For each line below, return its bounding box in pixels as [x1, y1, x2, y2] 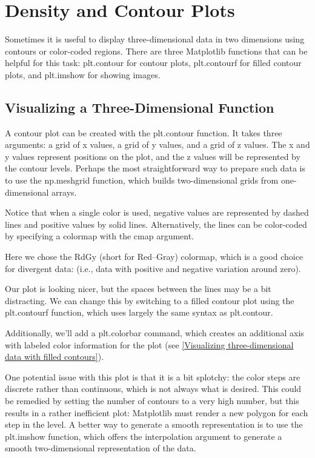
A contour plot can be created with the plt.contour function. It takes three [5, 126, 282, 139]
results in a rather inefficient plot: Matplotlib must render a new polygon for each [5, 406, 308, 419]
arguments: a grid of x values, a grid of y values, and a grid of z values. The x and [5, 138, 310, 151]
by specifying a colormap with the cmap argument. [5, 230, 194, 242]
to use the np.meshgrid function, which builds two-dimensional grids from [5, 174, 279, 187]
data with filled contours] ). [5, 350, 104, 363]
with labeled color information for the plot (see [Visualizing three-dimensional [5, 338, 294, 351]
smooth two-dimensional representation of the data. [5, 442, 196, 454]
